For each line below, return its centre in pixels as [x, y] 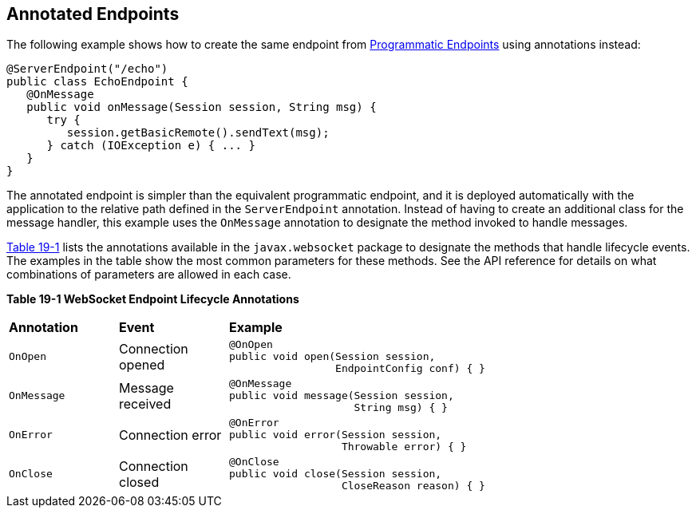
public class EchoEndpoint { [97, 82]
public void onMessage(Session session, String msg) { [202, 107]
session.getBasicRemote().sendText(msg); [198, 133]
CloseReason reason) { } [413, 486]
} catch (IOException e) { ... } [151, 146]
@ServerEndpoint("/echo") [87, 69]
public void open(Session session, [332, 357]
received [145, 403]
